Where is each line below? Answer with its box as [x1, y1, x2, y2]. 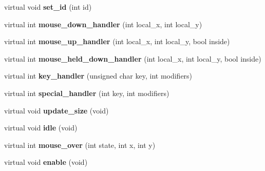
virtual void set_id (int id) [4, 2, 92, 12]
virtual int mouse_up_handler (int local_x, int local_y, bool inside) [4, 36, 230, 47]
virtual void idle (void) [4, 122, 78, 133]
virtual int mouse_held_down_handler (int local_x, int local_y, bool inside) [4, 53, 261, 64]
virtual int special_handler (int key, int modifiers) [4, 87, 169, 98]
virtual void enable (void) [4, 157, 88, 167]
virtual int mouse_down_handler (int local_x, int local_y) [4, 18, 202, 29]
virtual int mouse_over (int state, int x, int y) [4, 139, 156, 150]
